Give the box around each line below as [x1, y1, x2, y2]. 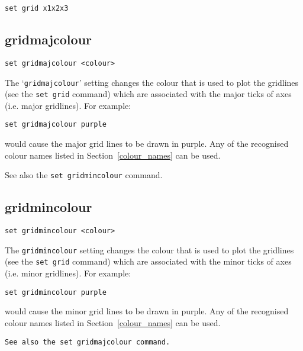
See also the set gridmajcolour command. [5, 337, 170, 346]
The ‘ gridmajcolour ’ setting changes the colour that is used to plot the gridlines [5, 76, 299, 88]
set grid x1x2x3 [5, 4, 69, 12]
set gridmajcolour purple [5, 120, 107, 129]
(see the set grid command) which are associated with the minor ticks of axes [5, 255, 292, 268]
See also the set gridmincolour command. [5, 169, 163, 181]
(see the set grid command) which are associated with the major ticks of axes [5, 88, 292, 100]
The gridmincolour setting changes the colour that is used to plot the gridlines [5, 243, 294, 256]
